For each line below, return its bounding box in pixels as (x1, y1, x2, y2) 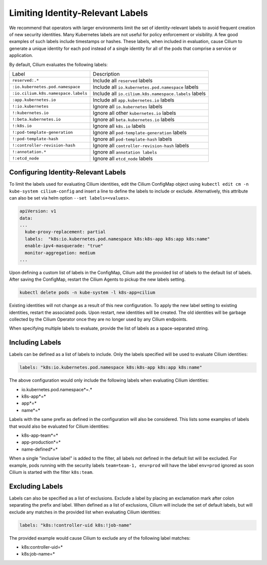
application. (9, 52, 33, 58)
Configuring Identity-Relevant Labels (9, 168, 126, 177)
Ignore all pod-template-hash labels (92, 135, 173, 142)
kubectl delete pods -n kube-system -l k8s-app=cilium (19, 290, 155, 296)
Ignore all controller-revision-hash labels (92, 142, 189, 149)
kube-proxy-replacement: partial (25, 229, 106, 235)
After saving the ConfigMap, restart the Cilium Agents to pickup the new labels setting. (9, 276, 186, 282)
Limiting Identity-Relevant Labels (9, 7, 148, 18)
